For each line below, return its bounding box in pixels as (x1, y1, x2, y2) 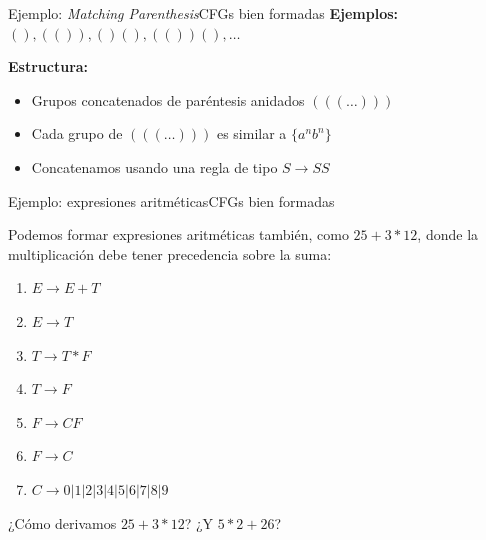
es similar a (216, 123, 287, 144)
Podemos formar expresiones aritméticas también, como (8, 224, 349, 245)
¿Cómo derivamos (8, 512, 117, 533)
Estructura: (8, 56, 89, 77)
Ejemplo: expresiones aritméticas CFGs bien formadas (8, 190, 335, 211)
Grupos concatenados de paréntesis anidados (31, 89, 305, 110)
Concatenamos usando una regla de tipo (31, 156, 278, 177)
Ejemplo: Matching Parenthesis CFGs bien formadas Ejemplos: (8, 3, 399, 23)
